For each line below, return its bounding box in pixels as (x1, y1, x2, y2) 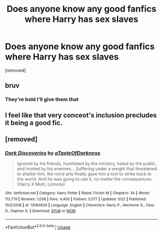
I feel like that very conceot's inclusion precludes (5, 111, 157, 119)
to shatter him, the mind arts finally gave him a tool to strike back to (16, 171, 152, 177)
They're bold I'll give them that (5, 96, 79, 103)
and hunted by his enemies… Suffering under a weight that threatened (16, 166, 158, 172)
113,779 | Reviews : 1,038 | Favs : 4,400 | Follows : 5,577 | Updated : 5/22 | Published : (5, 197, 147, 201)
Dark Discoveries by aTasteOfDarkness (5, 150, 100, 156)
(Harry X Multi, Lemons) (16, 181, 65, 187)
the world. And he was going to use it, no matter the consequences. (16, 176, 153, 182)
